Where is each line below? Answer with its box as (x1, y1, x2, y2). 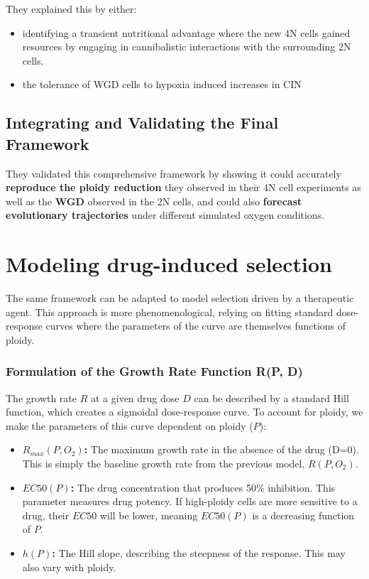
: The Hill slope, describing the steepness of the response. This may (52, 546, 346, 560)
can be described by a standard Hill (194, 390, 349, 405)
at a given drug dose (90, 390, 180, 405)
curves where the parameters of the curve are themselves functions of (45, 318, 346, 333)
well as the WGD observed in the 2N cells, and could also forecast (6, 193, 302, 208)
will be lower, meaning (99, 507, 198, 522)
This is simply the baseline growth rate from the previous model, (22, 456, 305, 471)
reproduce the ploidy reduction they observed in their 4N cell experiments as (6, 180, 361, 195)
